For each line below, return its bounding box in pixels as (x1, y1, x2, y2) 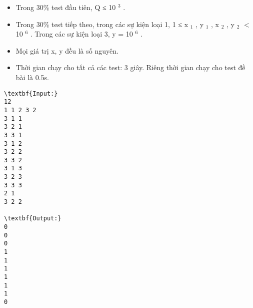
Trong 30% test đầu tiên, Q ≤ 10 (15, 2, 116, 12)
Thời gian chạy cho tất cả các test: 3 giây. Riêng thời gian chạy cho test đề (15, 62, 245, 73)
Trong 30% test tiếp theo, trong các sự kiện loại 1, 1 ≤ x (15, 19, 188, 29)
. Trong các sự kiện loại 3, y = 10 (30, 29, 133, 39)
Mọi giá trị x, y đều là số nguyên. (15, 45, 118, 56)
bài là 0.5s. (15, 72, 49, 82)
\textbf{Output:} (4, 215, 61, 222)
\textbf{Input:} (4, 90, 58, 97)
